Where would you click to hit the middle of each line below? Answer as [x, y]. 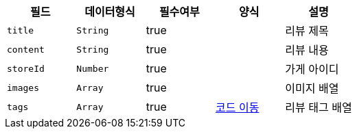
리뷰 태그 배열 [319, 107]
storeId [26, 68]
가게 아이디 [312, 69]
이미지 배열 [312, 88]
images [23, 88]
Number [93, 68]
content [26, 49]
